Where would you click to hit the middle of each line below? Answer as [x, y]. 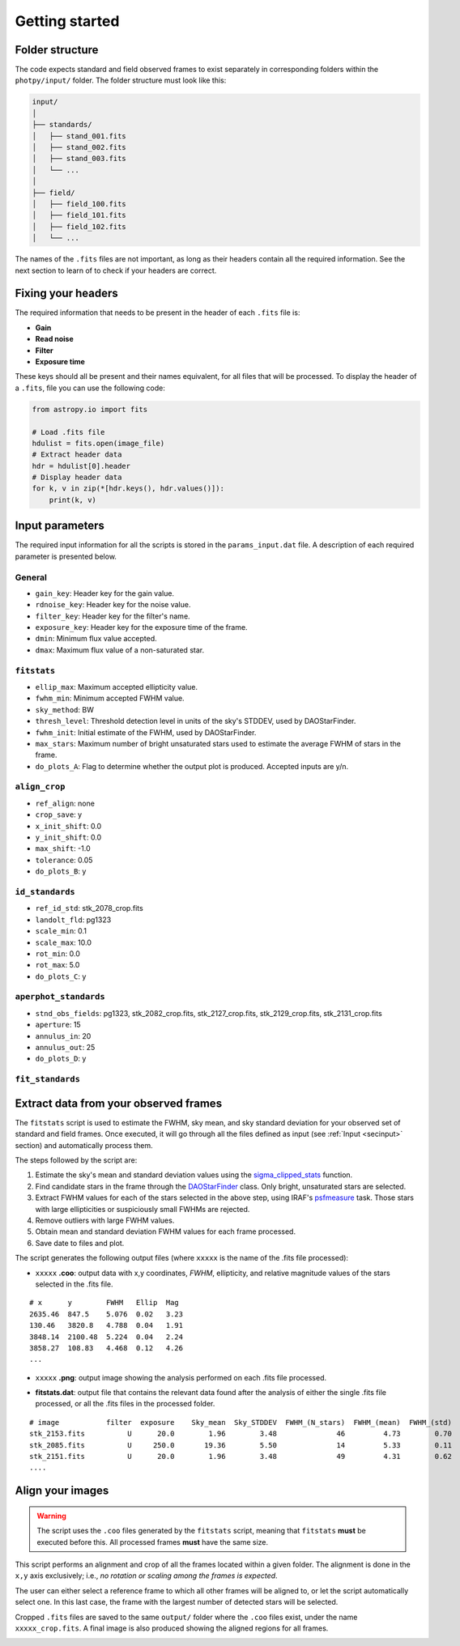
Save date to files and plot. [80, 1243]
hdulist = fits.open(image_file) [98, 443]
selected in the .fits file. [74, 1284]
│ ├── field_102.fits [79, 226]
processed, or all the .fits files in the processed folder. [125, 1404]
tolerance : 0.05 [64, 860]
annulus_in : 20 [63, 1036]
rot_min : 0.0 [57, 953]
